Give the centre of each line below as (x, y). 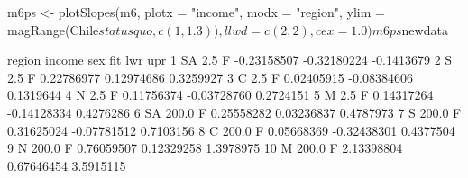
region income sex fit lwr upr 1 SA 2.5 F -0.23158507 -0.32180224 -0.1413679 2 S (230, 60)
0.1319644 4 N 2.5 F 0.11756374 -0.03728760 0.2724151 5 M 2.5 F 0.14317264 (220, 95)
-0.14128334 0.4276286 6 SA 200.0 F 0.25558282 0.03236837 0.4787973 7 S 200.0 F (234, 112)
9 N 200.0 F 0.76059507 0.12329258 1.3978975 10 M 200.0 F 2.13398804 (205, 148)
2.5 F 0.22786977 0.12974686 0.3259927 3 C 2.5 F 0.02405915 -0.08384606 (210, 77)
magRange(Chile (53, 29)
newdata (425, 29)
